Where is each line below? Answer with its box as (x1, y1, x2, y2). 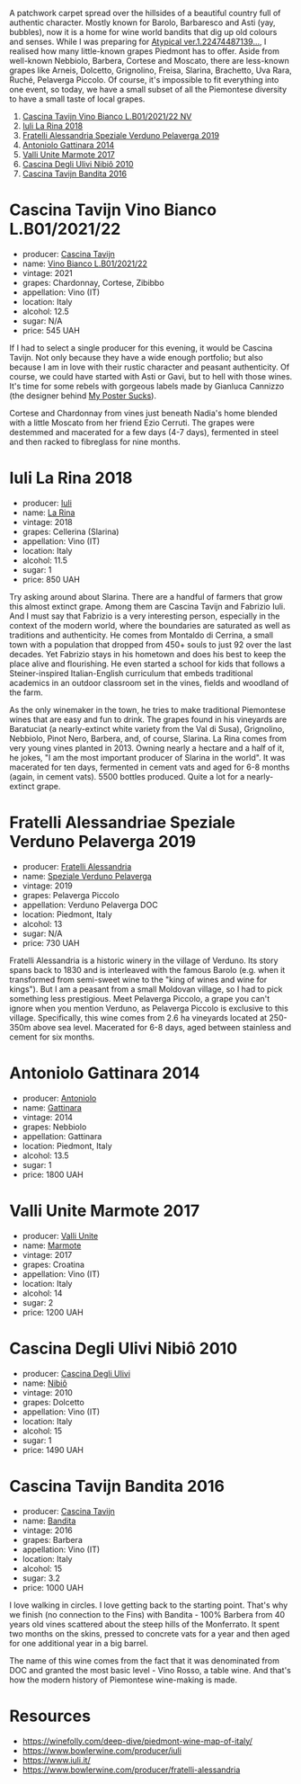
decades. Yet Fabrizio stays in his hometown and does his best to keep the (9, 648, 287, 659)
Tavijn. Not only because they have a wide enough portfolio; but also (9, 352, 263, 362)
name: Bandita (22, 1515, 76, 1526)
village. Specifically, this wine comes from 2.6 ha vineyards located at (9, 1012, 268, 1023)
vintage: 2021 (22, 267, 74, 278)
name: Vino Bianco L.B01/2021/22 (22, 258, 148, 269)
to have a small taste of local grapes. (9, 94, 146, 104)
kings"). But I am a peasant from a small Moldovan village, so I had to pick (9, 984, 283, 995)
